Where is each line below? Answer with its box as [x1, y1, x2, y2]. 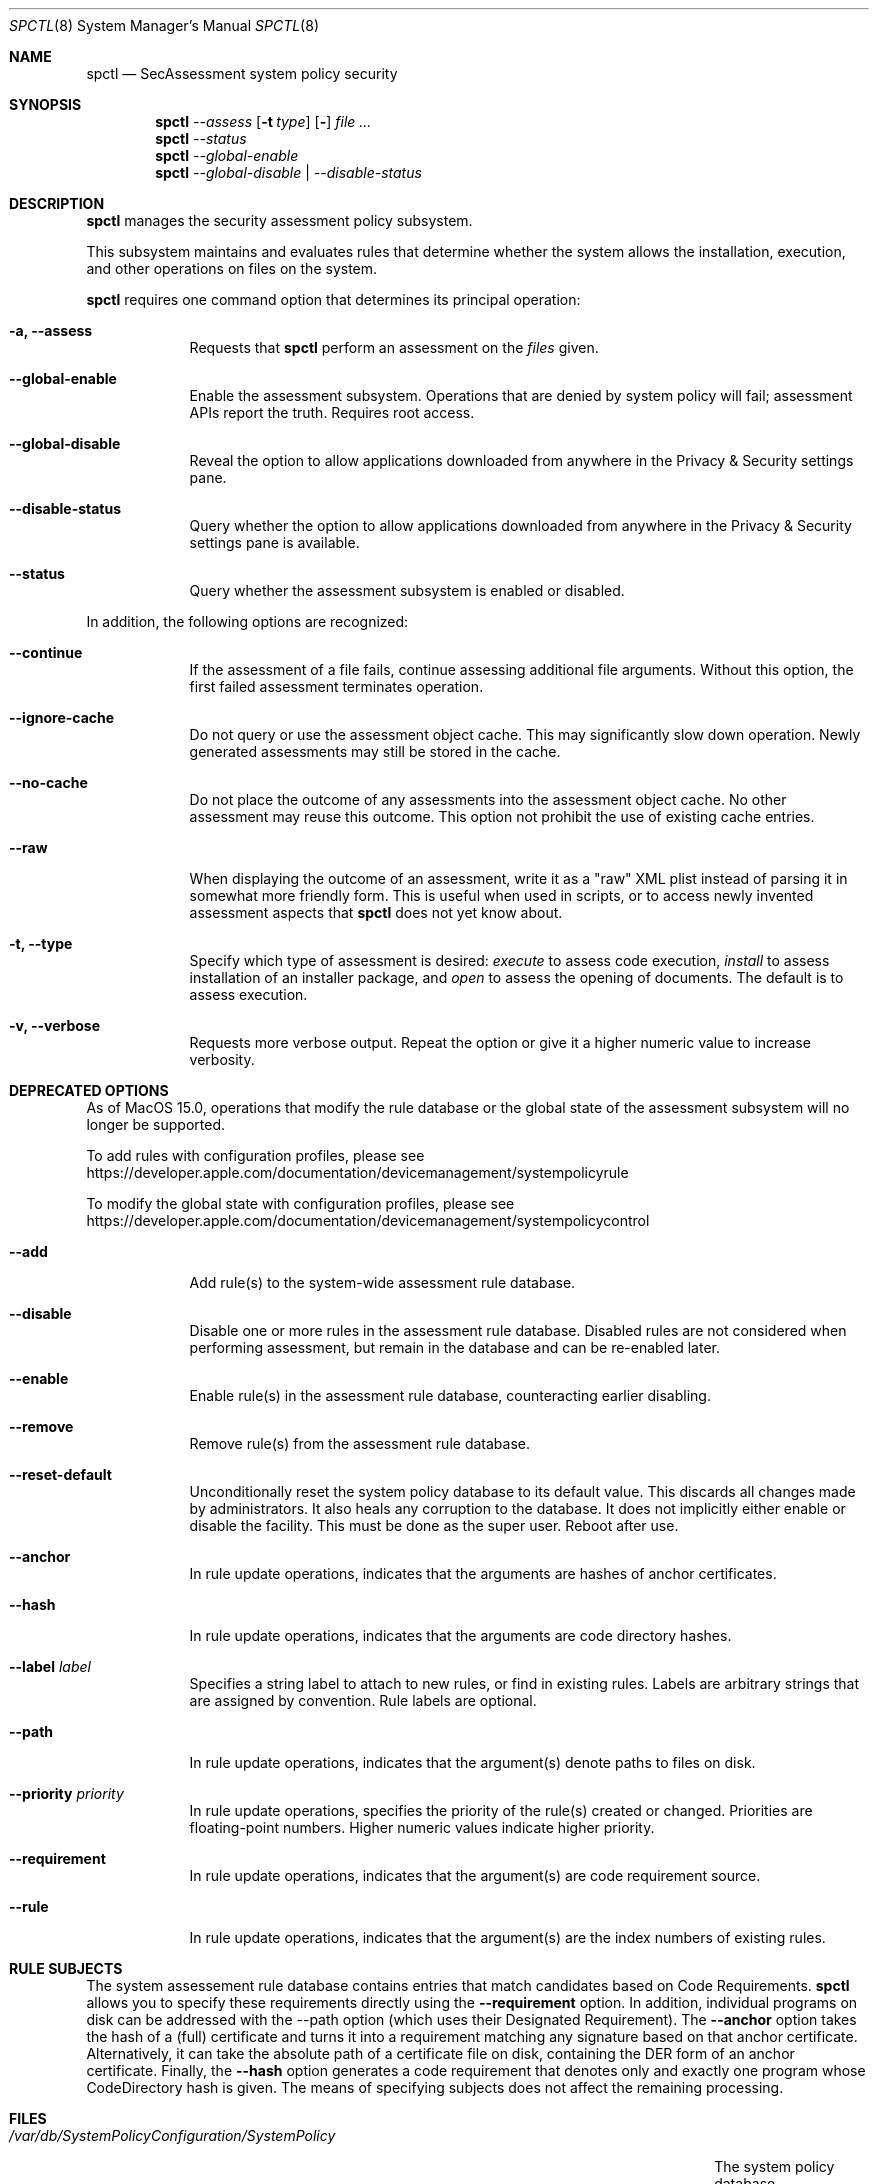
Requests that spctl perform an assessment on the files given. [189, 339, 599, 356]
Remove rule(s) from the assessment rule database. [189, 1435, 530, 1452]
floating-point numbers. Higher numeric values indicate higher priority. [189, 1819, 655, 1836]
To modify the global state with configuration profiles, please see [86, 1195, 515, 1212]
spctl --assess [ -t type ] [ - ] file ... [155, 113, 372, 130]
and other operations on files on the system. [86, 260, 378, 277]
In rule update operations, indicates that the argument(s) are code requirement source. [189, 1867, 761, 1884]
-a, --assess [9, 322, 93, 339]
